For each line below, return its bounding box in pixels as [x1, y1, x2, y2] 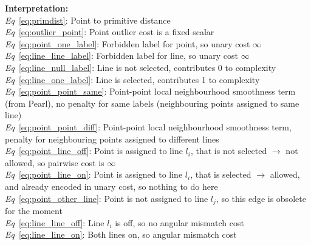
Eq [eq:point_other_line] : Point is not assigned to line [5, 192, 208, 204]
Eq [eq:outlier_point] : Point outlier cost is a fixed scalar [5, 25, 214, 38]
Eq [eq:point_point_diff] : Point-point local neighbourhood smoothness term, [5, 120, 292, 133]
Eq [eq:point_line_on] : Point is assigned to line [5, 168, 183, 181]
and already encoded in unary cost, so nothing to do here [5, 180, 218, 192]
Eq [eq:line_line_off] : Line [5, 216, 104, 229]
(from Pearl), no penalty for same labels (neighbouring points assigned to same [5, 96, 299, 109]
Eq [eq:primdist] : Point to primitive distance [5, 13, 171, 26]
